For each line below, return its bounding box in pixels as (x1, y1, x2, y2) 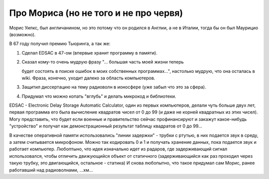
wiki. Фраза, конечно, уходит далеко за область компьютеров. (21, 75, 155, 81)
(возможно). (9, 31, 36, 37)
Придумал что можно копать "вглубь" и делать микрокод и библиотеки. (21, 93, 176, 99)
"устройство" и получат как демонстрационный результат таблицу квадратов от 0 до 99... (9, 123, 203, 129)
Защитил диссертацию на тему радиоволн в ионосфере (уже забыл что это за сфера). (21, 84, 206, 90)
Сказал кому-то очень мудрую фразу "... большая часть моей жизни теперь (21, 59, 184, 65)
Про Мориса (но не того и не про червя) (9, 7, 183, 18)
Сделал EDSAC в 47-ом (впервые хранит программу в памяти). (21, 50, 158, 56)
